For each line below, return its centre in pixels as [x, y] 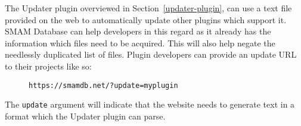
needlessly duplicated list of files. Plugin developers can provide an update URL [151, 54]
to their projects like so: [48, 66]
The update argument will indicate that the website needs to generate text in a [150, 104]
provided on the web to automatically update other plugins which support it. [146, 19]
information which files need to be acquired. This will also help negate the [140, 42]
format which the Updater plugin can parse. [85, 116]
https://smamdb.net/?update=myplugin [103, 85]
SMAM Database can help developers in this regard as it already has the [138, 31]
